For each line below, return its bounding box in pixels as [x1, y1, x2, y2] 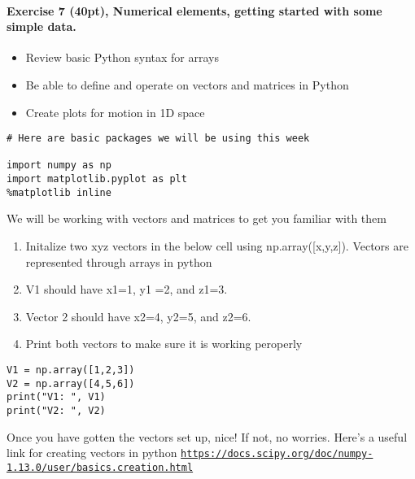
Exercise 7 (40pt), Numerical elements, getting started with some [7, 2, 382, 19]
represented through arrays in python [25, 253, 212, 270]
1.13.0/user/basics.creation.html [7, 461, 194, 473]
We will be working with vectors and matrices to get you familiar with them [7, 210, 387, 227]
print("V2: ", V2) [7, 404, 106, 416]
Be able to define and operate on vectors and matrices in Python [25, 76, 349, 93]
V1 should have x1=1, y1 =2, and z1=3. [25, 281, 228, 298]
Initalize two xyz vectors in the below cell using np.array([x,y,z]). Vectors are [25, 237, 408, 255]
